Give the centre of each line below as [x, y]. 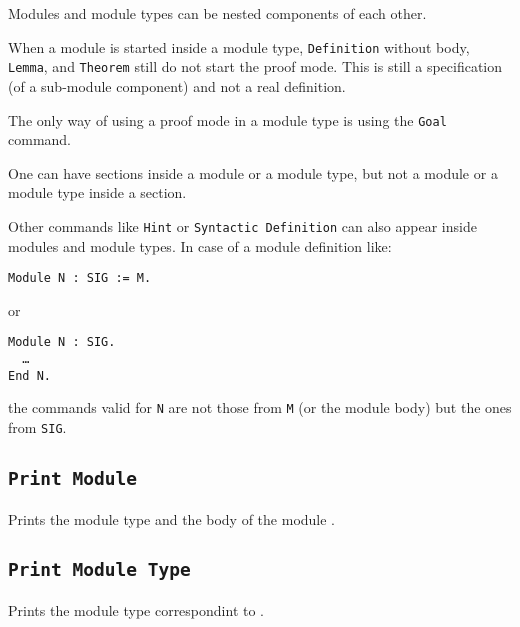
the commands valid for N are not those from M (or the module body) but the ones [260, 407]
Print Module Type [99, 570]
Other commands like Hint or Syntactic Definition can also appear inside [242, 225]
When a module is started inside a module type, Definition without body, [239, 46]
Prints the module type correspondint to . [136, 609]
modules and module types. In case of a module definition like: [200, 245]
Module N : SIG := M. [80, 278]
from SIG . [37, 427]
